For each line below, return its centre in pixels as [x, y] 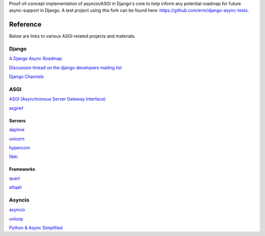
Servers [17, 121]
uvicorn [17, 139]
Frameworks [22, 169]
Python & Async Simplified [36, 228]
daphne [17, 130]
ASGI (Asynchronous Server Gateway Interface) [57, 99]
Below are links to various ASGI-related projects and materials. [72, 36]
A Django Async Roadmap [36, 58]
